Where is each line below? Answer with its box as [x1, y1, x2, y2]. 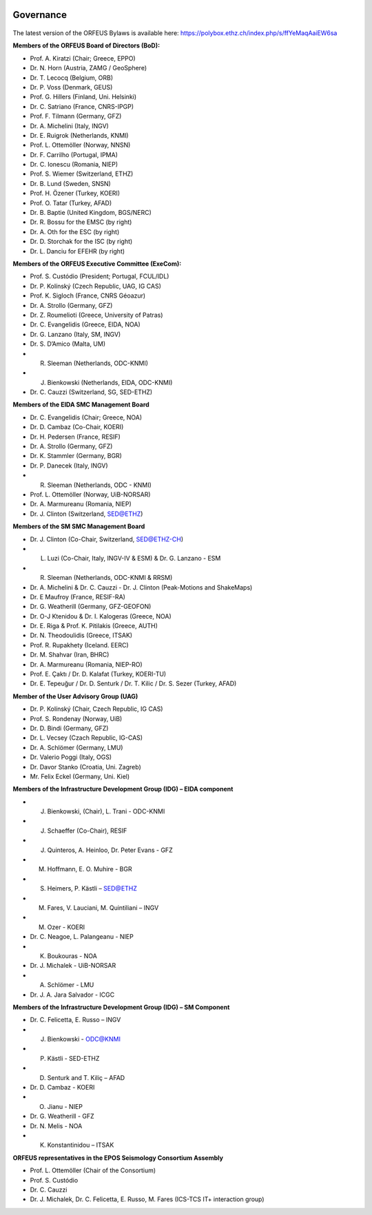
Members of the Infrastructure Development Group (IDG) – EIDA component [12, 785, 234, 793]
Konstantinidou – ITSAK [47, 1141, 114, 1150]
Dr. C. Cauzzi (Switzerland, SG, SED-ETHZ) [30, 388, 153, 396]
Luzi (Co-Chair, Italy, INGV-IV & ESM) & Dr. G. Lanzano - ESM [47, 554, 221, 563]
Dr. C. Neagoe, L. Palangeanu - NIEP [30, 933, 134, 941]
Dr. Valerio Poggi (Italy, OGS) [30, 753, 112, 761]
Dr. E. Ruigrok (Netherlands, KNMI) [30, 131, 129, 139]
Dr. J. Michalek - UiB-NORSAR [30, 962, 116, 970]
